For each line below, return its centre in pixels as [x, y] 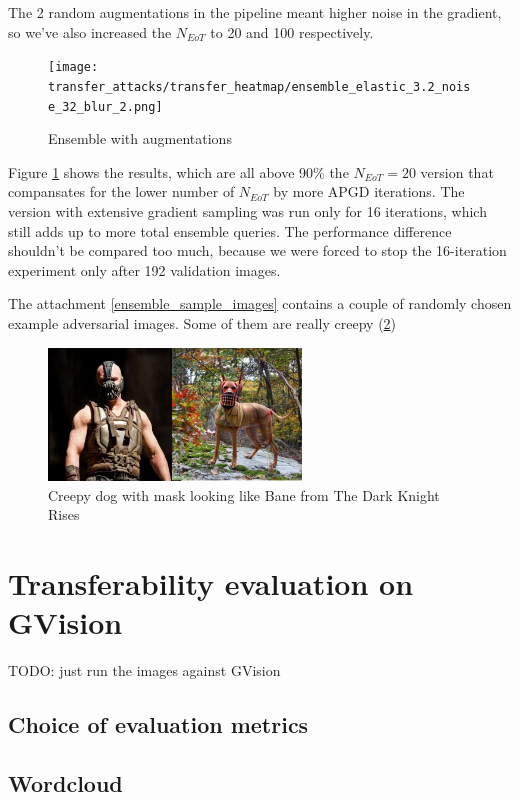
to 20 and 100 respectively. [292, 31]
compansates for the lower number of [121, 191]
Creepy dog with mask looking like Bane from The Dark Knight [244, 494]
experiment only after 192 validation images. [144, 269]
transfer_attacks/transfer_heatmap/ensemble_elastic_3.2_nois [259, 86]
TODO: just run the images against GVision [144, 670]
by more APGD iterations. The [369, 191]
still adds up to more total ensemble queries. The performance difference [230, 230]
